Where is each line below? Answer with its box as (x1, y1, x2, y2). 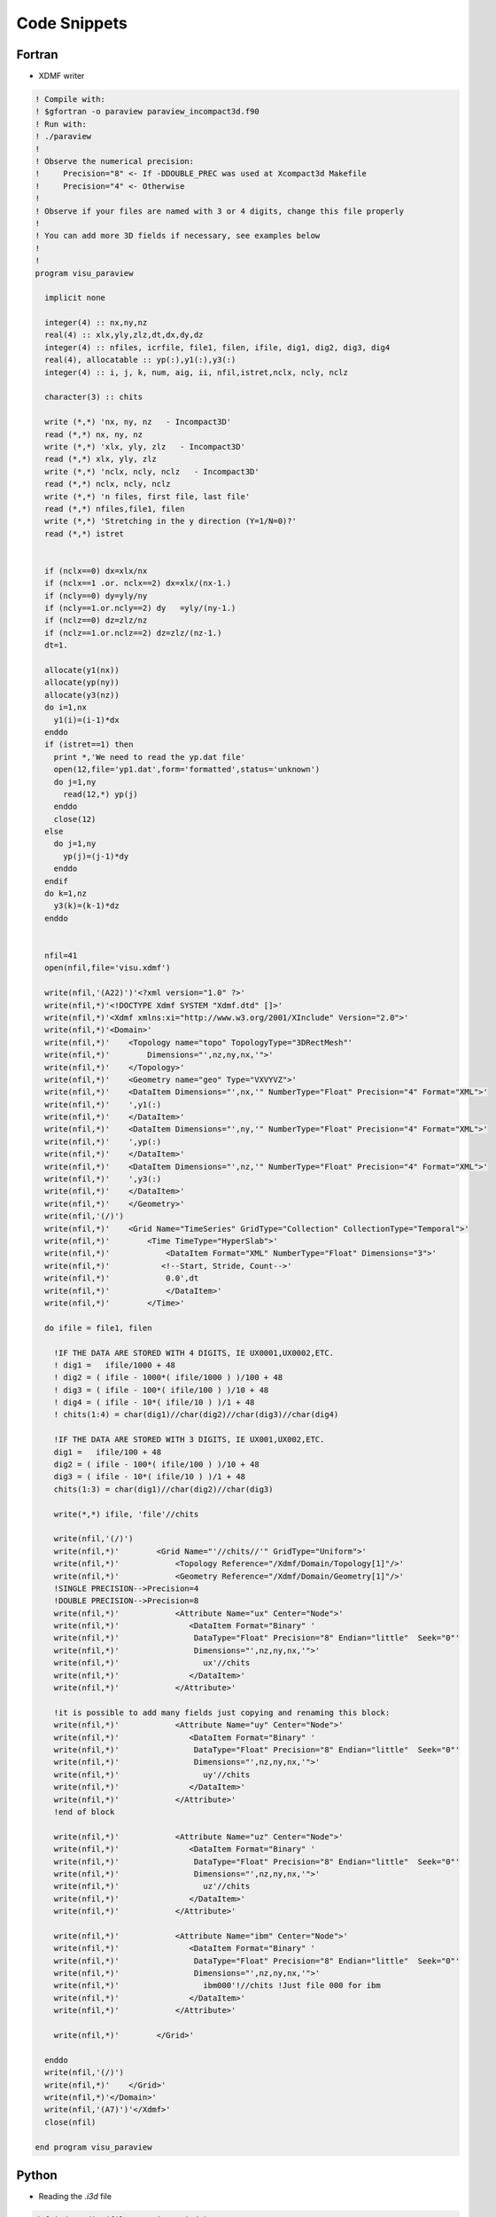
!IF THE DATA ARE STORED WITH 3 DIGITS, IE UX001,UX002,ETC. (53, 1435, 325, 1445)
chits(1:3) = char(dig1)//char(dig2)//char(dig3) (53, 1484, 274, 1494)
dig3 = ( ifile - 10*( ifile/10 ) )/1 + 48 (53, 1472, 245, 1482)
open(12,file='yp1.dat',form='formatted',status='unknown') (53, 764, 321, 775)
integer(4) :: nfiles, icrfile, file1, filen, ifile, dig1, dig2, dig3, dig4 (44, 342, 391, 352)
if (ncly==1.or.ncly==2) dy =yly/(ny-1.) (44, 603, 236, 614)
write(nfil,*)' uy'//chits (53, 1769, 251, 1780)
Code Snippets (16, 13, 128, 33)
